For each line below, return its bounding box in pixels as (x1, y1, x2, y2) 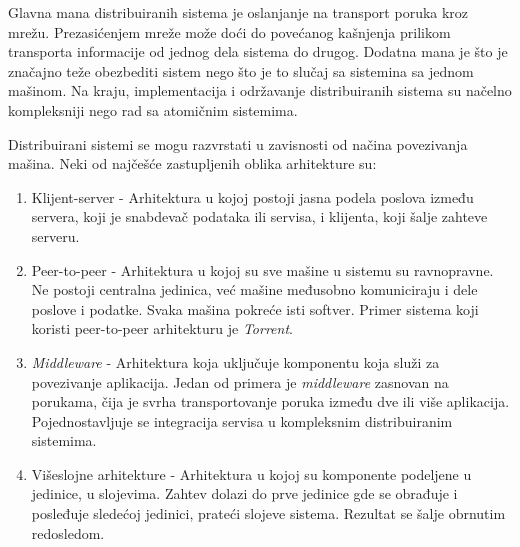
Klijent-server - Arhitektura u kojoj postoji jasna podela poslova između (31, 186, 474, 207)
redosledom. (31, 522, 105, 543)
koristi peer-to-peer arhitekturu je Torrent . (31, 318, 293, 339)
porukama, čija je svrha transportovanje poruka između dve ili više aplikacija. (31, 391, 510, 412)
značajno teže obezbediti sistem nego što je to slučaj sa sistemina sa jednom (8, 60, 474, 81)
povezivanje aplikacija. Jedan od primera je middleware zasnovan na (31, 371, 449, 392)
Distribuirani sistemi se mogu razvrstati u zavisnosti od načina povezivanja (8, 133, 468, 154)
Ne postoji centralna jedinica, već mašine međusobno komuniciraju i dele (31, 279, 478, 300)
